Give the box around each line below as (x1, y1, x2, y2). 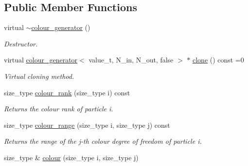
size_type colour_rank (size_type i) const (4, 87, 130, 97)
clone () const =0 (193, 55, 244, 65)
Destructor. (4, 38, 38, 48)
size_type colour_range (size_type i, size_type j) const (4, 120, 170, 130)
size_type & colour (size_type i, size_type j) (4, 152, 139, 162)
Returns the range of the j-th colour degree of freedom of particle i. (4, 136, 202, 146)
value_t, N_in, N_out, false (89, 55, 174, 65)
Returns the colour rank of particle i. (4, 104, 113, 114)
